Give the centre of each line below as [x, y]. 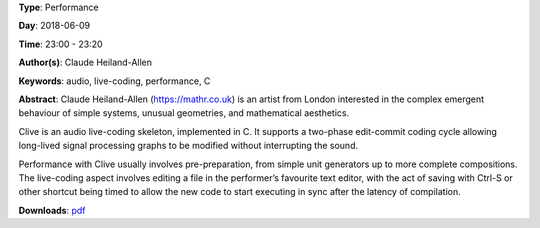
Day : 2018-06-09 [54, 26]
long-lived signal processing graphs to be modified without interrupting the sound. [188, 146]
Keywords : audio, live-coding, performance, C [114, 81]
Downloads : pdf [52, 210]
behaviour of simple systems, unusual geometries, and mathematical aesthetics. [184, 113]
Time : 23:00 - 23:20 [61, 44]
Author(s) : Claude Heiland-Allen [85, 62]
